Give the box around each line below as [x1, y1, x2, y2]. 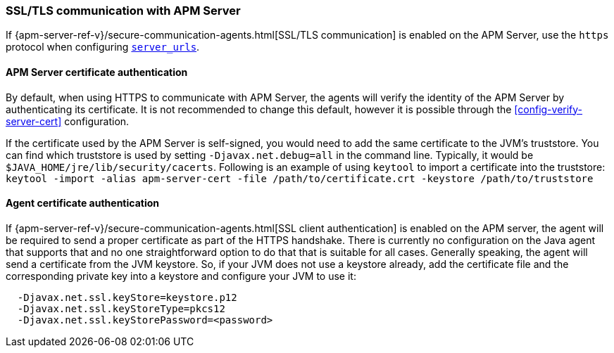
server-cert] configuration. [6, 115, 130, 127]
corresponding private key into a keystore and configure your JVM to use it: [6, 269, 356, 282]
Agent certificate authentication [6, 197, 159, 210]
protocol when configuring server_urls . [6, 41, 200, 53]
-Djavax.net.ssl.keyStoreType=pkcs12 [17, 302, 225, 314]
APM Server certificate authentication [6, 65, 188, 78]
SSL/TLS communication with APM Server [6, 4, 241, 18]
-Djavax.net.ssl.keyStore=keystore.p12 [17, 291, 237, 303]
